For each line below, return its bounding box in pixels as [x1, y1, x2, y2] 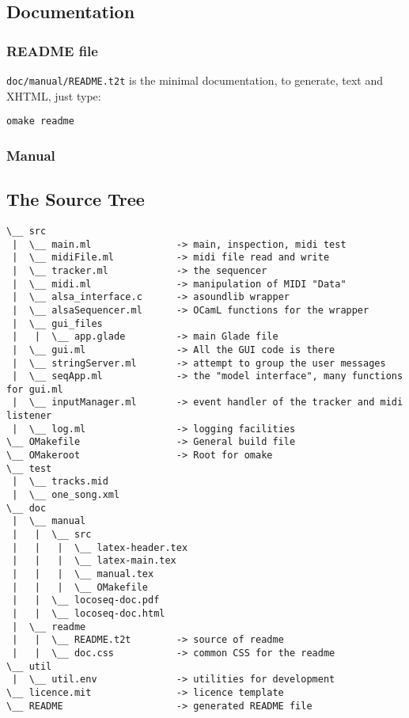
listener [6, 410, 52, 422]
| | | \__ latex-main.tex [12, 555, 176, 567]
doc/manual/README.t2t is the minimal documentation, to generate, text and [6, 72, 383, 88]
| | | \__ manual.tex [12, 568, 154, 580]
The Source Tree [6, 187, 145, 211]
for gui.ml [6, 383, 63, 395]
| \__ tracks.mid [12, 476, 108, 488]
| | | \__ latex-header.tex [12, 541, 188, 553]
